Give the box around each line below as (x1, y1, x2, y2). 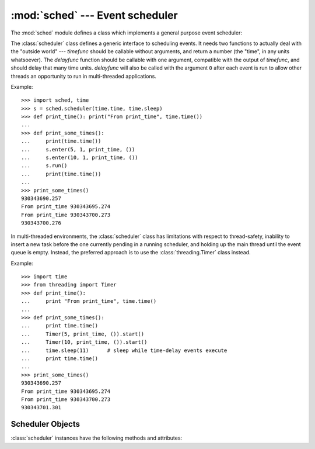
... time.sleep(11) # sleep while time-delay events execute (21, 347, 228, 354)
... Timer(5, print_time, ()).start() (21, 330, 145, 337)
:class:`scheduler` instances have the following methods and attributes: (10, 434, 183, 441)
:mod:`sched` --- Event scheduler (10, 9, 178, 22)
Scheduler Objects (10, 419, 80, 429)
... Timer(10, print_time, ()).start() (21, 339, 148, 346)
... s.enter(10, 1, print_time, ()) (21, 154, 138, 161)
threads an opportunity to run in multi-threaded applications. (10, 72, 157, 80)
